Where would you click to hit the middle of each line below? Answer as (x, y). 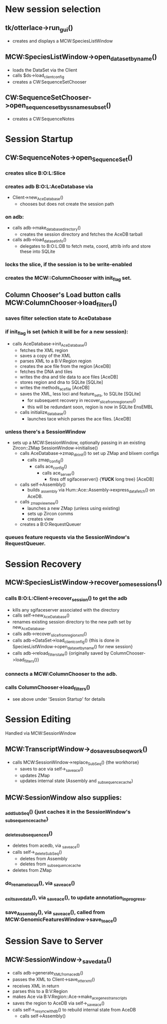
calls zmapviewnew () (39, 502)
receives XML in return (36, 986)
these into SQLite (38, 251)
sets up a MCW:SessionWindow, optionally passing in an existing (79, 443)
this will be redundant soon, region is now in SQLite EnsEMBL (90, 407)
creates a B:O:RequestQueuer (50, 524)
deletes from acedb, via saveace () (46, 846)
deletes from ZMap (32, 870)
